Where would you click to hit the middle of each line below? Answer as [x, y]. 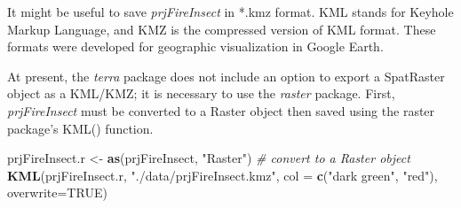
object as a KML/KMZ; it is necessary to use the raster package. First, [201, 93]
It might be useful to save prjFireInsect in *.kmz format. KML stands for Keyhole [230, 12]
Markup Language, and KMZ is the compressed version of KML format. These [222, 29]
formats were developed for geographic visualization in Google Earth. [195, 46]
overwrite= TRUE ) [57, 193]
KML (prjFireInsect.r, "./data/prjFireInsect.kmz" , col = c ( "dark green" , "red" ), [223, 175]
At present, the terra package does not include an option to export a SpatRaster [226, 76]
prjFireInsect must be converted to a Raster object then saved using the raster [221, 110]
